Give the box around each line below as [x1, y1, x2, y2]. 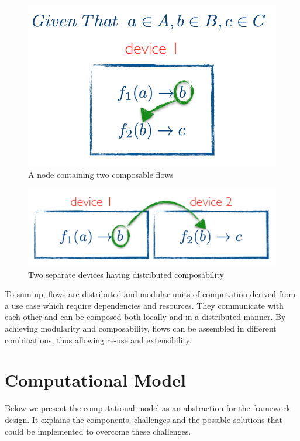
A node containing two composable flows [28, 168, 174, 180]
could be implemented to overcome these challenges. [5, 425, 191, 437]
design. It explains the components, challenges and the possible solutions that [5, 413, 283, 425]
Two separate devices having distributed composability [28, 268, 224, 280]
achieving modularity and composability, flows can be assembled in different [5, 322, 277, 335]
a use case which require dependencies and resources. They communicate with [5, 299, 284, 311]
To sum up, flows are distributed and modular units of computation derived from [5, 288, 296, 300]
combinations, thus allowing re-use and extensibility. [5, 333, 192, 346]
